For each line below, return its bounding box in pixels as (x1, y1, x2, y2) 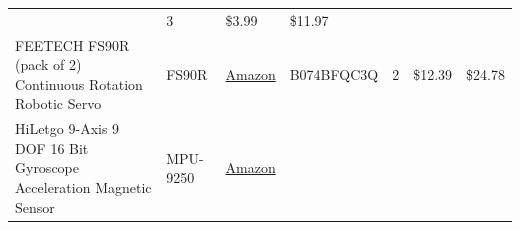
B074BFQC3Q (289, 63, 379, 84)
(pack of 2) (15, 54, 82, 75)
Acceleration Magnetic (15, 177, 152, 197)
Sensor (15, 196, 55, 217)
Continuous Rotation (15, 73, 143, 94)
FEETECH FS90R (15, 34, 130, 55)
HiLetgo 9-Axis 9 (15, 118, 120, 139)
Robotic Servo (15, 93, 102, 114)
